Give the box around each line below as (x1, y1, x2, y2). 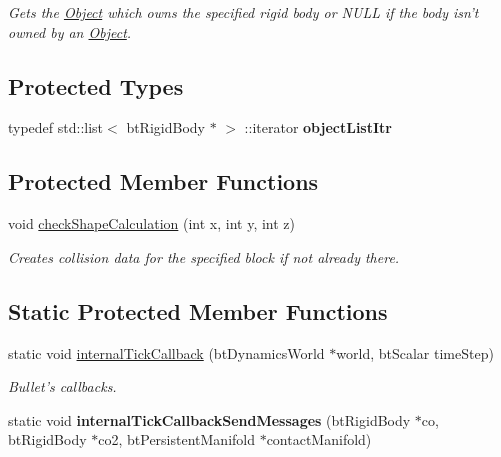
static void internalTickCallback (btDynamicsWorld (8, 342, 325, 363)
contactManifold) (266, 429, 372, 450)
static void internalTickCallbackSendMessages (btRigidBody (8, 409, 411, 430)
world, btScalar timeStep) (336, 342, 494, 363)
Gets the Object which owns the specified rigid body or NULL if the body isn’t (8, 2, 479, 22)
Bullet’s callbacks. (8, 376, 117, 397)
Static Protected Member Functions (8, 295, 388, 326)
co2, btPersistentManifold (98, 429, 255, 450)
